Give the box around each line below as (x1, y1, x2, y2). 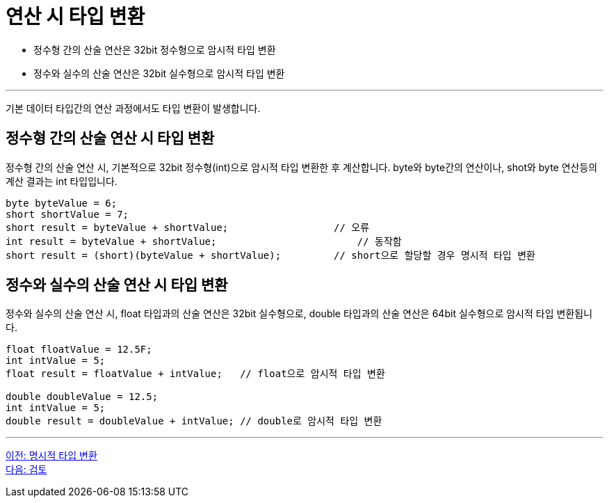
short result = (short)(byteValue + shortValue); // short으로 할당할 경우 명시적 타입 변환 (6, 249, 535, 261)
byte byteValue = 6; (6, 197, 117, 209)
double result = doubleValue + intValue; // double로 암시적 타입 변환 (6, 415, 382, 427)
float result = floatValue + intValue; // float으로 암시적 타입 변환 (6, 368, 385, 380)
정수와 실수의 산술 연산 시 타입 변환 (6, 276, 228, 294)
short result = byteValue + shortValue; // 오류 (6, 221, 370, 233)
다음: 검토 (6, 463, 47, 476)
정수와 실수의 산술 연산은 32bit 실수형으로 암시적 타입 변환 (33, 67, 285, 79)
